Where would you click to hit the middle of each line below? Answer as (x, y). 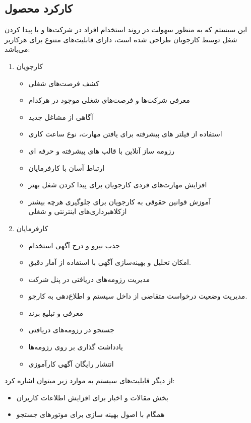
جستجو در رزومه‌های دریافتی (71, 330)
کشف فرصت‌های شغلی (64, 83)
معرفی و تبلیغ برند (56, 312)
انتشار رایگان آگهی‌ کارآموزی (71, 363)
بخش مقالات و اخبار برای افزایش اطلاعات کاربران (92, 397)
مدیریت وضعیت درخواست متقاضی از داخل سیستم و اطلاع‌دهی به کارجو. (138, 296)
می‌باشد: (17, 49)
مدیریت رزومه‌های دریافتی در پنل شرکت (89, 279)
